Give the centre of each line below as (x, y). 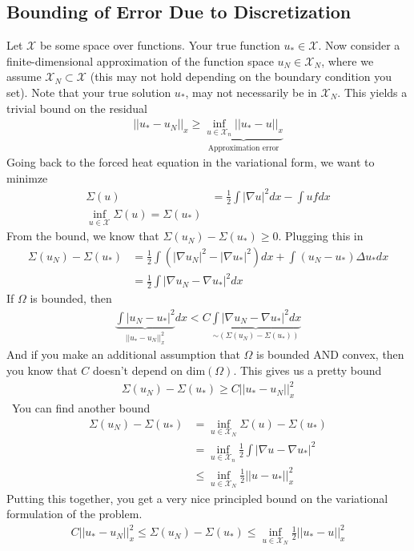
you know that (42, 370)
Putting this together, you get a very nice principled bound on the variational (197, 498)
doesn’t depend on (138, 370)
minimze (27, 177)
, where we (348, 60)
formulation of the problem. (74, 514)
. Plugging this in (321, 236)
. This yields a (372, 92)
